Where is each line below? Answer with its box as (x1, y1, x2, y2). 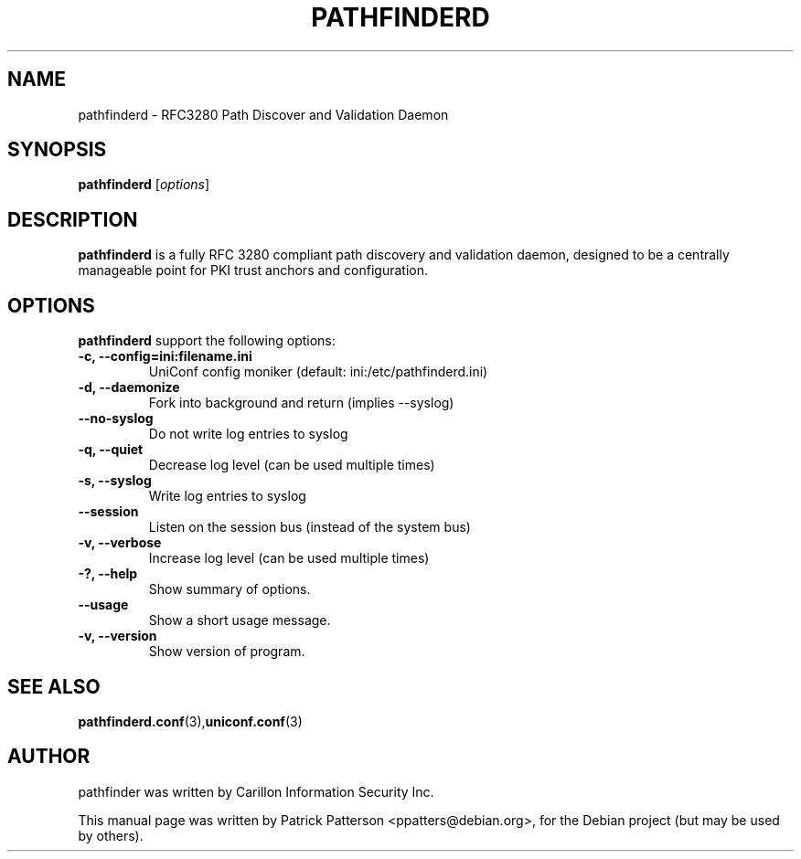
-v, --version (78, 628, 157, 644)
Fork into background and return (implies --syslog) (148, 395, 454, 411)
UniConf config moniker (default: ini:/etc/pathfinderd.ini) (148, 364, 488, 380)
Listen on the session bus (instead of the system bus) (148, 519, 471, 536)
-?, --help (78, 566, 138, 582)
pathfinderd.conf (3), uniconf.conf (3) (78, 713, 303, 729)
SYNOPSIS (7, 138, 107, 162)
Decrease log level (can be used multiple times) (148, 457, 435, 473)
